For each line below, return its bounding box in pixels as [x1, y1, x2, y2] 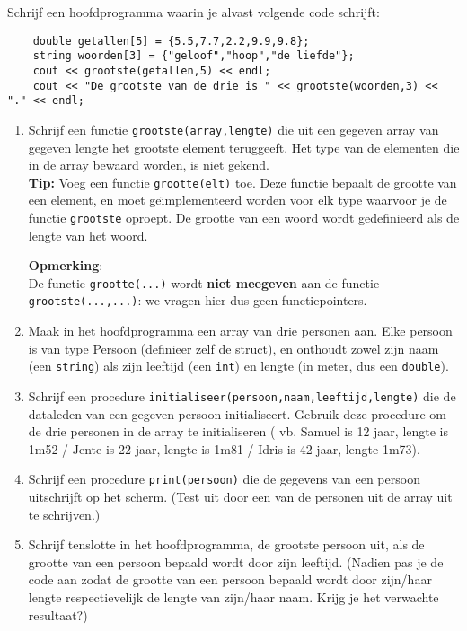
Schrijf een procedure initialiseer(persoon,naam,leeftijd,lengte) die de [28, 386, 456, 405]
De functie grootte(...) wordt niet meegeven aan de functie [28, 273, 380, 292]
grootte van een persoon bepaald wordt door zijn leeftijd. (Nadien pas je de [28, 552, 444, 571]
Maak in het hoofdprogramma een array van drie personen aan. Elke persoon [28, 321, 453, 340]
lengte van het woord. [28, 225, 148, 244]
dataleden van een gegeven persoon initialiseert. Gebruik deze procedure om [28, 404, 446, 423]
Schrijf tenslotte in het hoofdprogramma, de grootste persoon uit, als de [28, 535, 425, 554]
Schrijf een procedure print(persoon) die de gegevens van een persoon [28, 469, 420, 488]
